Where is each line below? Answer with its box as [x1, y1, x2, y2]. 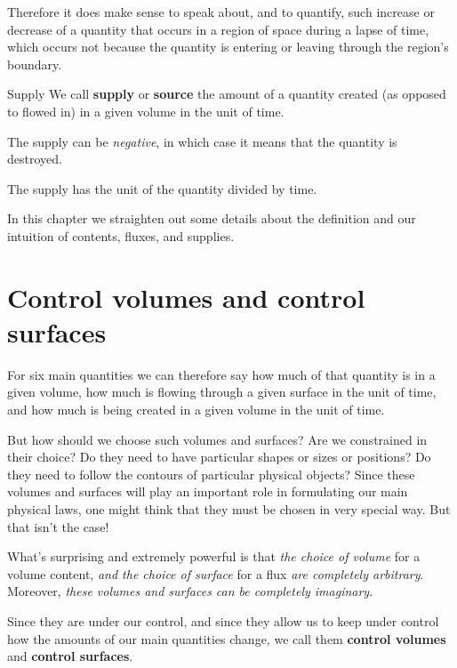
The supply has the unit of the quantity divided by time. [7, 179, 317, 197]
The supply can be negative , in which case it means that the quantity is [7, 132, 397, 150]
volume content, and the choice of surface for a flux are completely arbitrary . [7, 564, 424, 583]
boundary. [7, 54, 62, 73]
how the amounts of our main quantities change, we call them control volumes [7, 629, 446, 648]
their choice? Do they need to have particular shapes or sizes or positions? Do [7, 447, 431, 466]
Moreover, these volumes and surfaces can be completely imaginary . [7, 582, 373, 600]
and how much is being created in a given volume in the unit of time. [7, 400, 385, 419]
